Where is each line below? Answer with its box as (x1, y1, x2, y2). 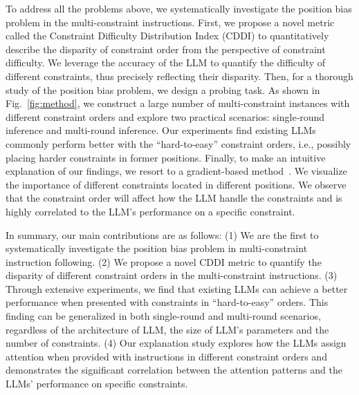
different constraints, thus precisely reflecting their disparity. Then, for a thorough (6, 68, 353, 83)
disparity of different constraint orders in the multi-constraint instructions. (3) (6, 268, 338, 282)
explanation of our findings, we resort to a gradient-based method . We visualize (6, 164, 347, 178)
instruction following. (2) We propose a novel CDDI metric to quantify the (6, 254, 322, 269)
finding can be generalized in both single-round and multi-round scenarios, (6, 309, 321, 323)
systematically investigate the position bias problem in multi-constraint (6, 241, 308, 256)
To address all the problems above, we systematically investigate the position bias (6, 1, 352, 15)
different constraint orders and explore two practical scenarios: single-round (6, 109, 325, 124)
